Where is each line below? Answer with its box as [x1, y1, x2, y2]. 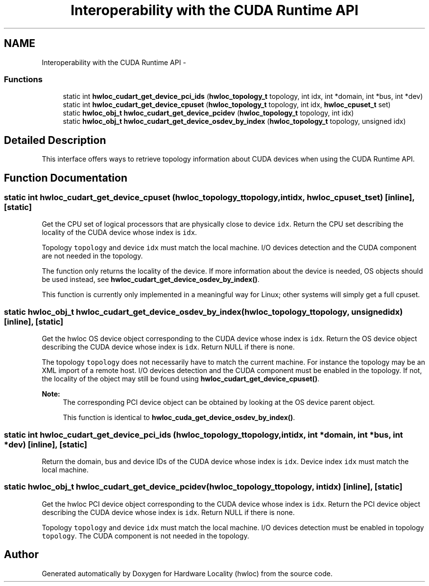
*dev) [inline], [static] [4, 439, 88, 449]
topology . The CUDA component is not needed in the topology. [42, 531, 249, 540]
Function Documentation [4, 171, 127, 184]
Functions [4, 74, 43, 84]
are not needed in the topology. [42, 252, 143, 260]
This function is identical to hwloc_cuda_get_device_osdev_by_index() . [63, 413, 295, 422]
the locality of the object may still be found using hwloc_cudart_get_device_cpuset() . [42, 375, 320, 383]
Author [4, 548, 39, 561]
